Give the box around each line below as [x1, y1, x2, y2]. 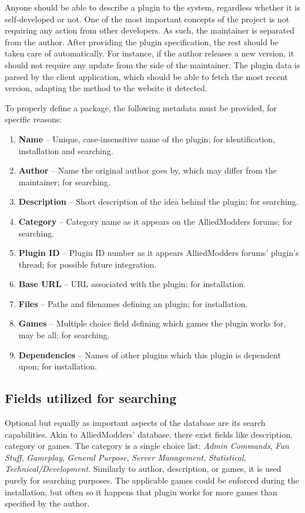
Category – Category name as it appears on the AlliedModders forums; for [18, 215, 293, 227]
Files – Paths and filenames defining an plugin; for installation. [18, 297, 248, 309]
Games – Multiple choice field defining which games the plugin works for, [18, 317, 286, 329]
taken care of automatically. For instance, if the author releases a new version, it [5, 47, 294, 59]
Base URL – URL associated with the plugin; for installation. [18, 278, 246, 290]
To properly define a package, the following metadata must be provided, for [5, 101, 277, 114]
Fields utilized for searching [5, 389, 177, 407]
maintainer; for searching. [18, 175, 110, 188]
